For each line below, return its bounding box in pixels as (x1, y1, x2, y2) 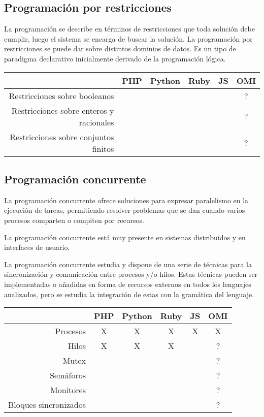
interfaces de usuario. (4, 242, 70, 252)
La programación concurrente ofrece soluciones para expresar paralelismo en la (4, 195, 249, 205)
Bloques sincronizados (8, 399, 86, 411)
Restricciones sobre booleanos (9, 89, 114, 102)
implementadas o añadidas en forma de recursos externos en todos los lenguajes (4, 278, 251, 289)
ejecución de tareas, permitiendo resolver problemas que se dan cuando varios (4, 205, 245, 215)
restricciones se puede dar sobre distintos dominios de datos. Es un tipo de (4, 43, 236, 54)
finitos (92, 142, 114, 154)
